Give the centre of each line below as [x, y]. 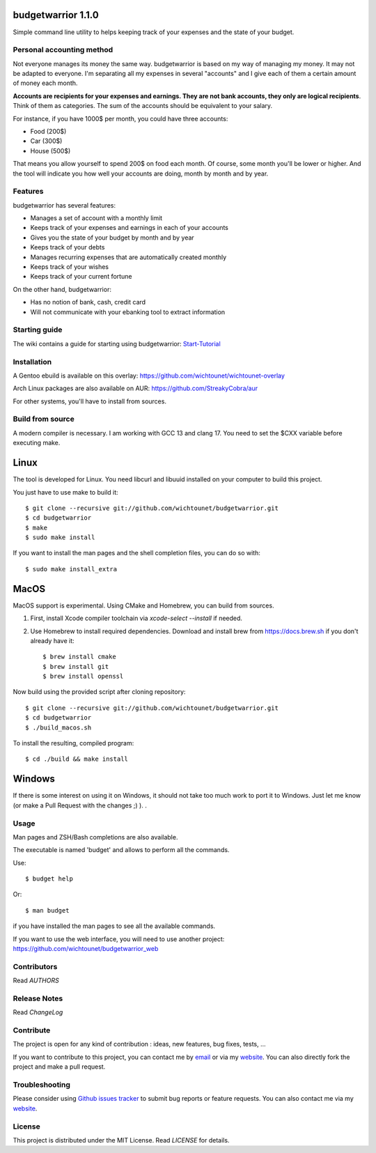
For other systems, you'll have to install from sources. [90, 401]
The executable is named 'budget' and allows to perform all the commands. [121, 850]
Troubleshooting [42, 1085]
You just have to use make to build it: [65, 492]
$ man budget [47, 910]
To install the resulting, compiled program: [73, 743]
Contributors [35, 966]
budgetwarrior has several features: [64, 205]
